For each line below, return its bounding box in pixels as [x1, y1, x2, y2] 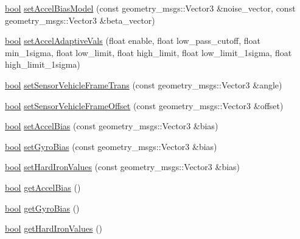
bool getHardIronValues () [5, 222, 103, 235]
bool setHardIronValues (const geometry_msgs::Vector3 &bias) [5, 160, 240, 173]
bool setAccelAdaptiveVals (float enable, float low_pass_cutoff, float [5, 34, 260, 47]
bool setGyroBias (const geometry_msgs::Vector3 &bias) [5, 140, 217, 152]
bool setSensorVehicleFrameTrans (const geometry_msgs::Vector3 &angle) [5, 78, 282, 91]
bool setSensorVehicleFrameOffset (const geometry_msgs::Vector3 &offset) [5, 99, 284, 112]
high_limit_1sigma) [5, 58, 80, 71]
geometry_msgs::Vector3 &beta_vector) [5, 13, 155, 26]
